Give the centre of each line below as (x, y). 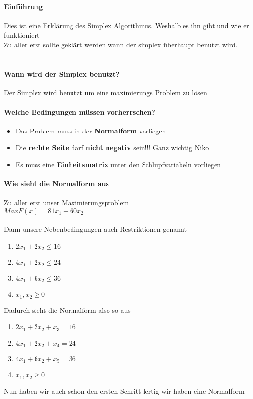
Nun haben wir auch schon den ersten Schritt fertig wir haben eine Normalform (124, 390)
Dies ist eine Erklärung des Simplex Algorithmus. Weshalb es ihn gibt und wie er (126, 25)
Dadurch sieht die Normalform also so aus (67, 310)
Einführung (24, 6)
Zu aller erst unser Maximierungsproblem (67, 202)
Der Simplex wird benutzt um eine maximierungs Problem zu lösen (106, 92)
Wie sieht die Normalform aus (56, 183)
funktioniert (22, 35)
